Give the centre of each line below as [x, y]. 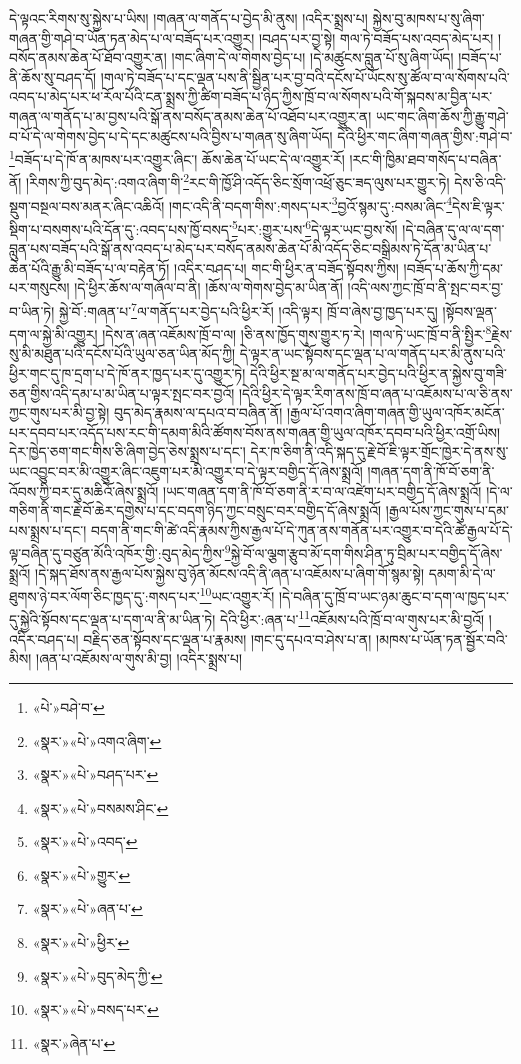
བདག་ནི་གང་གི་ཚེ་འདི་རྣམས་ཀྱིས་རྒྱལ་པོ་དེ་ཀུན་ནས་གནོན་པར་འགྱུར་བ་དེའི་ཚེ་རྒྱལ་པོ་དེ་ [302, 529]
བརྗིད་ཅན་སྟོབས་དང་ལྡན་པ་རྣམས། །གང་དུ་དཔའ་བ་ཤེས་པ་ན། [227, 638]
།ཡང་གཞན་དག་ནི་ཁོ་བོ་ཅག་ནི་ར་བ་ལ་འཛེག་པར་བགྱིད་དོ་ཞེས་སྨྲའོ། [322, 490]
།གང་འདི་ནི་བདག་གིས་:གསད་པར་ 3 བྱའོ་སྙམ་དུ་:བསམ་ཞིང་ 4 [310, 204]
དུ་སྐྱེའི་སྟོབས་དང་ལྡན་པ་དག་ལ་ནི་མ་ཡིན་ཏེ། [112, 619]
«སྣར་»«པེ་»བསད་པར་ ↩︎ [95, 1009]
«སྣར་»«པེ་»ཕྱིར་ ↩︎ [81, 942]
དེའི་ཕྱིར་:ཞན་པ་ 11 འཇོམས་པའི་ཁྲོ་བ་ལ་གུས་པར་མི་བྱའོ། [352, 618]
